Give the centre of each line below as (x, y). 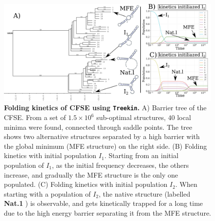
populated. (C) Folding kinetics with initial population (86, 184)
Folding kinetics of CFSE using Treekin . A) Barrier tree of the (105, 108)
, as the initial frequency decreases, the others (120, 165)
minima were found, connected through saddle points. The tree (98, 127)
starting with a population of (47, 193)
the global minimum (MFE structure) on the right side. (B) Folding (106, 146)
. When (186, 184)
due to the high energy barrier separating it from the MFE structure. (108, 212)
